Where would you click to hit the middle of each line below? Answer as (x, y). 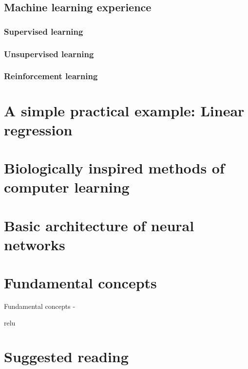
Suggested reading (66, 356)
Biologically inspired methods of (114, 168)
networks (35, 244)
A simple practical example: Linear (124, 110)
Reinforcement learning (51, 76)
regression (38, 129)
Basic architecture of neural (99, 225)
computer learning (67, 187)
